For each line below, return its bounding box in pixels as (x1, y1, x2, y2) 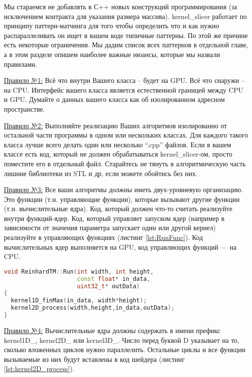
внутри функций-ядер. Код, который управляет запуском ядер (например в (4, 213, 225, 223)
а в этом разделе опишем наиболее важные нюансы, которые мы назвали (4, 49, 220, 59)
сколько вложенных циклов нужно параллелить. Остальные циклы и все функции (4, 344, 246, 355)
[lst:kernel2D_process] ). (4, 363, 74, 374)
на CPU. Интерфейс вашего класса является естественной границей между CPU (4, 84, 244, 95)
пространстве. (4, 103, 45, 114)
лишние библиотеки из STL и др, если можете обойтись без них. (4, 168, 198, 178)
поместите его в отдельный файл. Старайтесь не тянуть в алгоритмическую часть (4, 158, 246, 168)
